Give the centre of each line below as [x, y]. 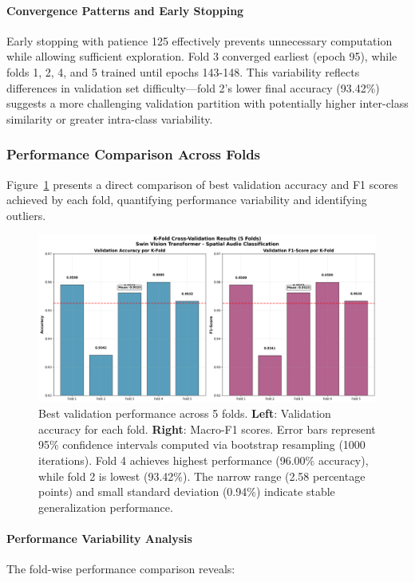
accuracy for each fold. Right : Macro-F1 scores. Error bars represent [207, 429]
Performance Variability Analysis [99, 539]
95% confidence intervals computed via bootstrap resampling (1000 [202, 444]
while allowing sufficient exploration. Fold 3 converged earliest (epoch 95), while [202, 56]
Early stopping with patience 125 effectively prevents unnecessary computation [200, 40]
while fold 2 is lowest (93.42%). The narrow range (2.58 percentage [202, 476]
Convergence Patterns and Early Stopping [125, 10]
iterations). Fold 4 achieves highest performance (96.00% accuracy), [204, 460]
